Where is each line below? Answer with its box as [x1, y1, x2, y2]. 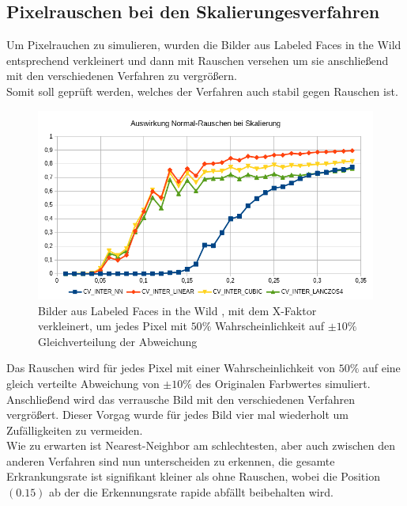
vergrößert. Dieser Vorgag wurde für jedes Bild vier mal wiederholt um [6, 406, 349, 423]
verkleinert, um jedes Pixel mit [38, 318, 187, 334]
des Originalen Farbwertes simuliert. [195, 375, 371, 391]
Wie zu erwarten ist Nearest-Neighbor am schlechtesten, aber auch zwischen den [6, 437, 396, 454]
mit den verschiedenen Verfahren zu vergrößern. [6, 67, 237, 84]
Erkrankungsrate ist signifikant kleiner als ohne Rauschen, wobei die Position [6, 468, 380, 485]
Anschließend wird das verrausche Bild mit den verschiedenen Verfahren [6, 390, 355, 407]
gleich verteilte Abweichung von [6, 375, 160, 391]
